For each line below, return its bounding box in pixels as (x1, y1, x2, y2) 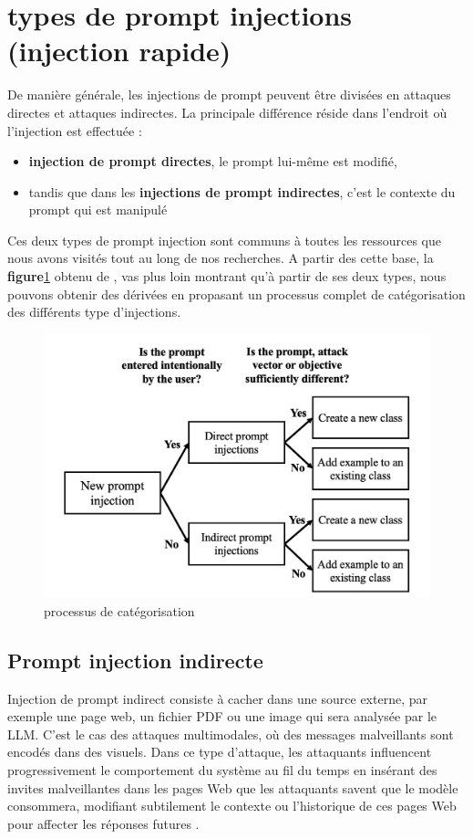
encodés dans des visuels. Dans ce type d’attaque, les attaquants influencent (7, 742, 432, 761)
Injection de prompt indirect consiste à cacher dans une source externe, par (7, 688, 427, 708)
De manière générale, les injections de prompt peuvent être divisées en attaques (7, 85, 451, 104)
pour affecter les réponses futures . (7, 813, 200, 833)
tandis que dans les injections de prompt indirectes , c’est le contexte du (28, 182, 456, 201)
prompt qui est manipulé (28, 200, 168, 219)
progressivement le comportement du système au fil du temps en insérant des (7, 760, 437, 780)
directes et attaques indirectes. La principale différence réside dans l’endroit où (7, 102, 447, 121)
